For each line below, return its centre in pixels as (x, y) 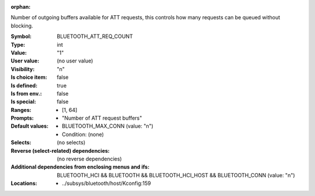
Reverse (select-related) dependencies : (60, 150)
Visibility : (23, 69)
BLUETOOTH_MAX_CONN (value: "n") (108, 126)
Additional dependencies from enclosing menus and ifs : (80, 167)
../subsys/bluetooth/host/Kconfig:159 (106, 183)
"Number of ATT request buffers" (102, 118)
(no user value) (75, 61)
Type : (18, 44)
